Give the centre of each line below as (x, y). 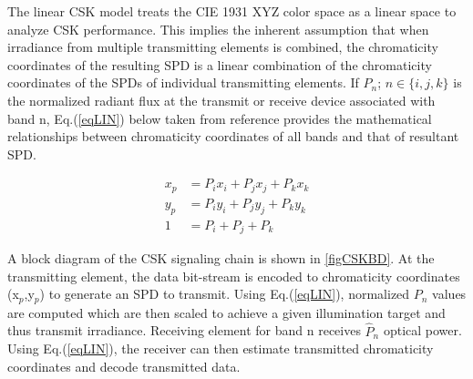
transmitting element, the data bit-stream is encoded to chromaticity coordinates (234, 276)
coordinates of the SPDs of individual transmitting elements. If (183, 82)
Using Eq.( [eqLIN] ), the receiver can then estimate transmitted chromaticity (221, 348)
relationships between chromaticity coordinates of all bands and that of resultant (233, 136)
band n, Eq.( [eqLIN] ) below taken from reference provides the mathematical (220, 118)
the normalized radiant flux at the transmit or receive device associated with (221, 100)
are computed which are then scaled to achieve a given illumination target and (226, 312)
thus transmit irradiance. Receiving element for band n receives (184, 330)
